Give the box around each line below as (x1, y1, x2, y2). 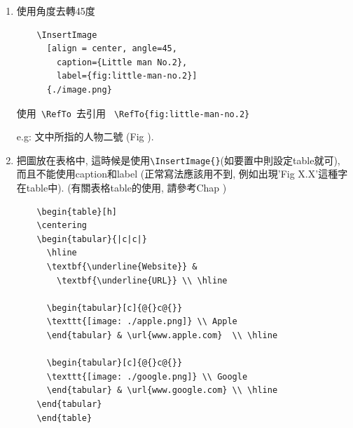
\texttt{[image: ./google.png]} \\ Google (46, 371, 248, 382)
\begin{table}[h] (36, 206, 117, 217)
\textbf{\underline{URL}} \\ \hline (57, 275, 228, 286)
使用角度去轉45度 (16, 4, 95, 18)
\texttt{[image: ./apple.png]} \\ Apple (46, 316, 237, 327)
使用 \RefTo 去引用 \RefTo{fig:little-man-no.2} (16, 105, 250, 120)
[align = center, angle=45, (46, 44, 177, 54)
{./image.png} (46, 84, 112, 95)
